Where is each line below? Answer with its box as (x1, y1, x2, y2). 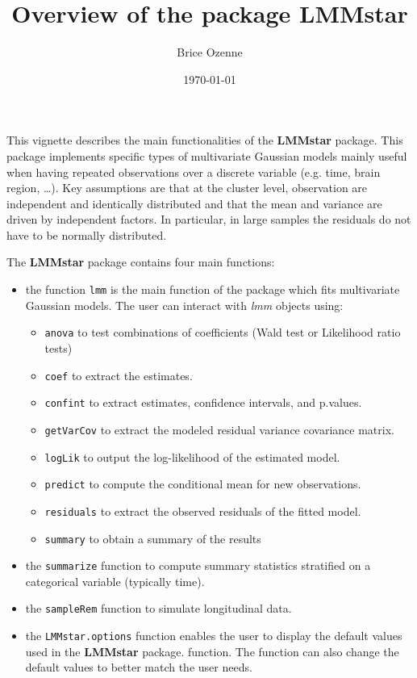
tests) (44, 339, 73, 356)
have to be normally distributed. (6, 226, 167, 243)
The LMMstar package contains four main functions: (6, 253, 275, 270)
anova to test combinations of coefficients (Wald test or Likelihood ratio (44, 324, 401, 341)
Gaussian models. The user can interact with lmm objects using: (25, 296, 344, 313)
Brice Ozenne (177, 44, 243, 61)
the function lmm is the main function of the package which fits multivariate (25, 281, 400, 298)
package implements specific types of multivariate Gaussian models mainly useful (6, 147, 407, 164)
